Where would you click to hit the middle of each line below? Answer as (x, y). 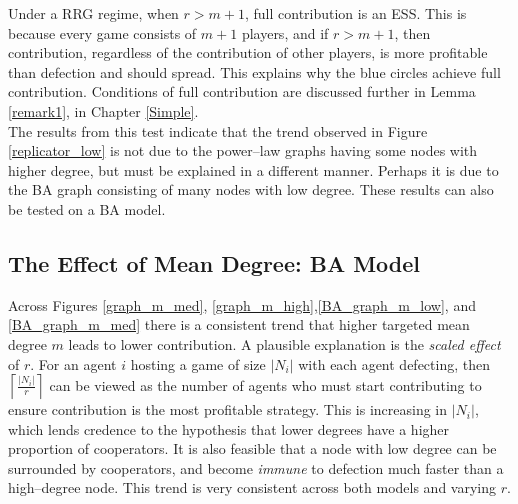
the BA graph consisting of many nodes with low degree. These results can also (251, 189)
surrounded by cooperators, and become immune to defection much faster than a (256, 467)
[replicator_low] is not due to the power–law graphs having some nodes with (243, 150)
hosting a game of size (198, 363)
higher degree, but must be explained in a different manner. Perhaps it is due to (253, 169)
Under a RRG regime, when (93, 13)
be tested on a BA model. (87, 208)
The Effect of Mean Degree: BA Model (214, 262)
